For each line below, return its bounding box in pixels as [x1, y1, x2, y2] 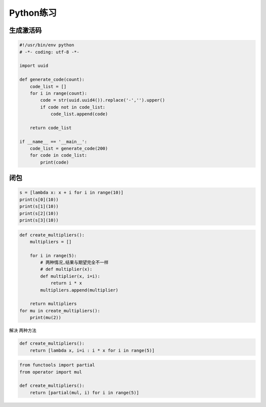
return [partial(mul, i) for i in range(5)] [30, 390, 139, 395]
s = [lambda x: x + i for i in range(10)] [19, 190, 124, 196]
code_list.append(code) [50, 111, 108, 117]
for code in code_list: [30, 153, 87, 158]
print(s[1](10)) [19, 203, 59, 209]
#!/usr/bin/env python [19, 42, 74, 48]
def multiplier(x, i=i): [40, 273, 100, 279]
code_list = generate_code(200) [30, 146, 108, 151]
